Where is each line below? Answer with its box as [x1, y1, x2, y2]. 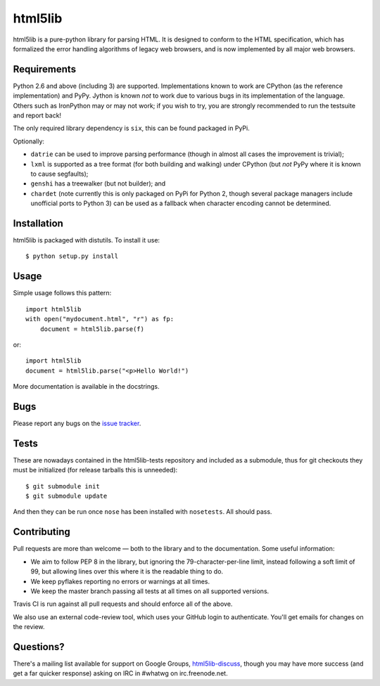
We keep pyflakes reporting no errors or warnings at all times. [30, 577, 210, 585]
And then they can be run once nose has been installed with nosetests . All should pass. [13, 507, 272, 516]
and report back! [13, 111, 62, 119]
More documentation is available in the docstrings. [13, 382, 160, 391]
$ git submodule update [25, 492, 108, 500]
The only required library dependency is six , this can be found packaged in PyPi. [13, 124, 250, 133]
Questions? [13, 640, 65, 653]
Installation [13, 217, 63, 229]
